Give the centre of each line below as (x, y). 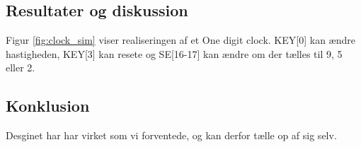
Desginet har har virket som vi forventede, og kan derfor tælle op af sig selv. (171, 135)
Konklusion (48, 106)
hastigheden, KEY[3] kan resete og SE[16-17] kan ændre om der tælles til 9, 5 (174, 53)
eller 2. (21, 67)
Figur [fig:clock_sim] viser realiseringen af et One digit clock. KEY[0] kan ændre (180, 40)
